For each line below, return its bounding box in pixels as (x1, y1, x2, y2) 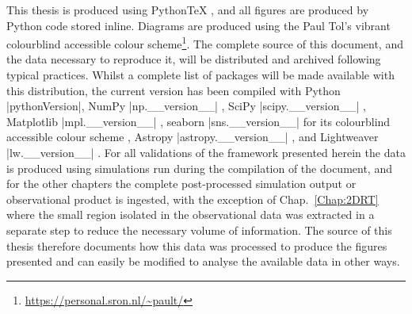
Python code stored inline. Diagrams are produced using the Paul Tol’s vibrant (6, 17, 391, 33)
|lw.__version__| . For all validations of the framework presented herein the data (6, 144, 406, 160)
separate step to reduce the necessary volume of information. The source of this (6, 221, 392, 238)
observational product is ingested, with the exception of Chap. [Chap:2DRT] (6, 190, 379, 207)
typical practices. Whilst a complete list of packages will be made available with (6, 67, 395, 83)
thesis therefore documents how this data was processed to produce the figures (6, 237, 387, 254)
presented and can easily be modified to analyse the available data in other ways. (6, 253, 400, 270)
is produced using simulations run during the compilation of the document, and (6, 159, 392, 176)
